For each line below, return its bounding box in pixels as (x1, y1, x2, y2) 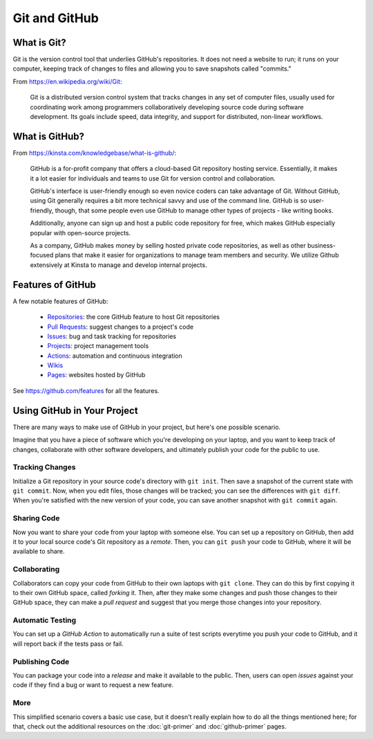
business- (307, 241, 336, 250)
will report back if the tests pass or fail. (12, 639, 124, 648)
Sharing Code (12, 513, 60, 523)
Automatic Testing (12, 616, 77, 626)
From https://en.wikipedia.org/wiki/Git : (12, 77, 122, 86)
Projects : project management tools (47, 342, 149, 350)
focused (30, 251, 54, 259)
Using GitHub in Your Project (12, 405, 138, 417)
